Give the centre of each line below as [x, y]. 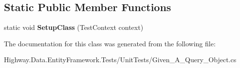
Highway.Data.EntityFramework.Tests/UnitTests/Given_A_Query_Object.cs [120, 60]
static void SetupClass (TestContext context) [74, 27]
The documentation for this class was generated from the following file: [110, 43]
